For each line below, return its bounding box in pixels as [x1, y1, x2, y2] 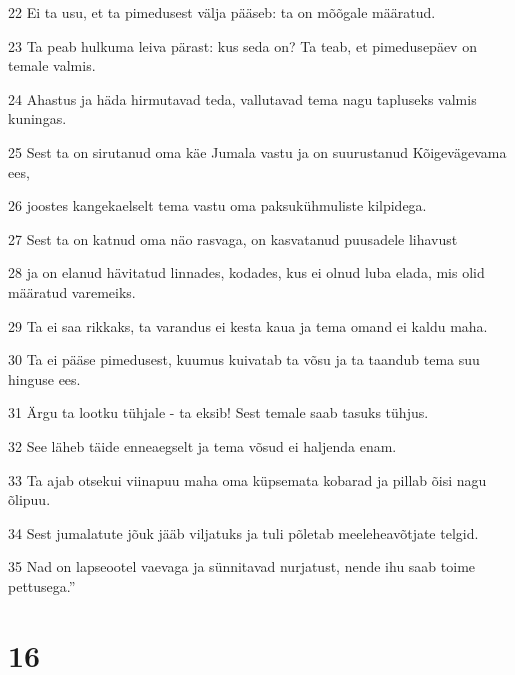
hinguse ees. [8, 368, 81, 389]
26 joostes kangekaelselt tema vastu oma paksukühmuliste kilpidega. [8, 195, 427, 216]
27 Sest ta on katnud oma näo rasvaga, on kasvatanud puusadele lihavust [8, 228, 458, 249]
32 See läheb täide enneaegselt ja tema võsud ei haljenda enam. [8, 435, 397, 456]
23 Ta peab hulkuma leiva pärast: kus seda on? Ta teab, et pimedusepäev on [8, 35, 477, 56]
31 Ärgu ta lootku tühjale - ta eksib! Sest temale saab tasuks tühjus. [8, 402, 429, 423]
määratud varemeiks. [8, 281, 136, 302]
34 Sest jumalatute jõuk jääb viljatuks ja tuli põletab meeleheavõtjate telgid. [8, 522, 479, 543]
